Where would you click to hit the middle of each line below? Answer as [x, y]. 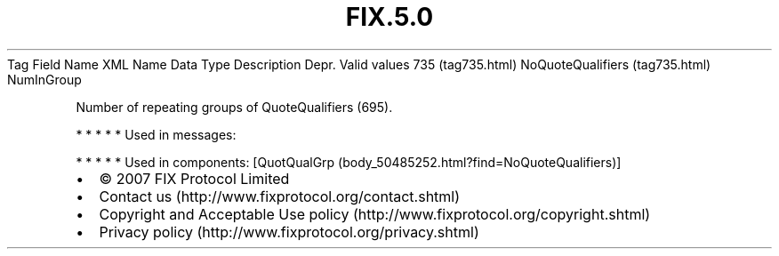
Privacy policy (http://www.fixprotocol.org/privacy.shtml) [289, 232]
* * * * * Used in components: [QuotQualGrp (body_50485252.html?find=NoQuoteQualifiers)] [349, 162]
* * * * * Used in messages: [156, 134]
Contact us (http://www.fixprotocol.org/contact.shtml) [280, 196]
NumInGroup [44, 79]
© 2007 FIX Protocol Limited [194, 178]
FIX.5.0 [389, 17]
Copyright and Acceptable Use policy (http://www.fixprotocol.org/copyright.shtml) [375, 214]
